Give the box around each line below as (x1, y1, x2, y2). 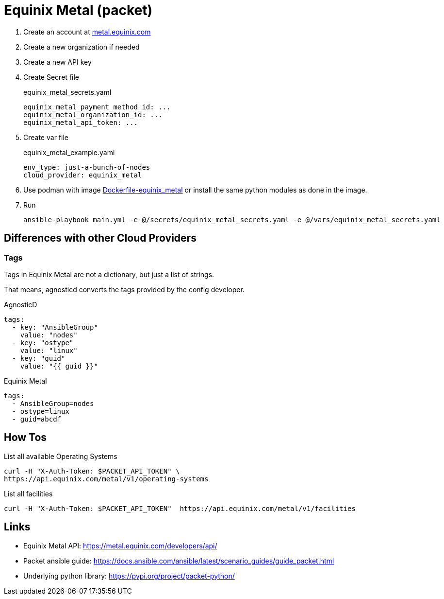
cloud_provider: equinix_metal (23, 171, 142, 179)
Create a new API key (23, 57, 92, 66)
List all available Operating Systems (4, 452, 117, 460)
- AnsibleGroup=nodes (12, 399, 94, 407)
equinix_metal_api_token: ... (23, 118, 138, 126)
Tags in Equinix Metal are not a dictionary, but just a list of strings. (4, 270, 214, 279)
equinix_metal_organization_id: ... (23, 110, 163, 119)
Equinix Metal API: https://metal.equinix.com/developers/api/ (23, 541, 217, 550)
